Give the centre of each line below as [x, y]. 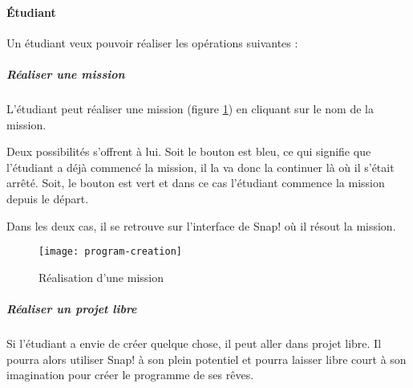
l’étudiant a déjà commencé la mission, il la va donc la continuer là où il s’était [200, 167]
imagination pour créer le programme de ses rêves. [130, 375]
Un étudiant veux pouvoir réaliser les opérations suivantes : [152, 42]
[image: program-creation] [110, 252]
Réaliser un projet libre [72, 308]
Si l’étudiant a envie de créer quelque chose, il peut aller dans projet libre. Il [194, 343]
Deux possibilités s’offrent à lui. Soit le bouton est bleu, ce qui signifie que [189, 151]
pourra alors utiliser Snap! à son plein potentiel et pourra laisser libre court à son [206, 359]
